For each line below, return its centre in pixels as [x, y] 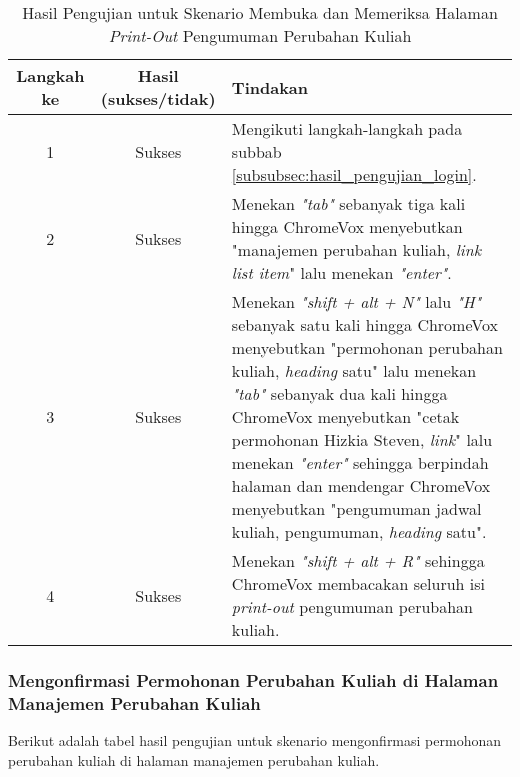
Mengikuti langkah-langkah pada [347, 128]
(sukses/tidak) [158, 98]
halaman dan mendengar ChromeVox [361, 485]
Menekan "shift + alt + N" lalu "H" [356, 301]
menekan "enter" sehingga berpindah [360, 462]
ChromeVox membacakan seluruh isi [358, 583]
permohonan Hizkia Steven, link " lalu [362, 439]
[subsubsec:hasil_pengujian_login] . [354, 174]
